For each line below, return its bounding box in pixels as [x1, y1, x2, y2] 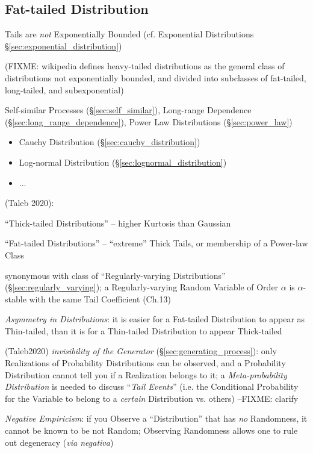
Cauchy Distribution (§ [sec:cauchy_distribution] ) [19, 136, 200, 148]
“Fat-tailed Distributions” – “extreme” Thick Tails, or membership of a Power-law [5, 237, 308, 249]
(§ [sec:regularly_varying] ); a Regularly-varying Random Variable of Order [5, 281, 279, 293]
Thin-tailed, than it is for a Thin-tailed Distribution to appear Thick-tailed [5, 324, 282, 337]
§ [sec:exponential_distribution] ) [5, 39, 122, 52]
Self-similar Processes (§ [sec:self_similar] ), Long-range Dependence [5, 104, 252, 116]
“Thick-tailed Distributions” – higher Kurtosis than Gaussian [5, 216, 231, 229]
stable [5, 292, 26, 305]
